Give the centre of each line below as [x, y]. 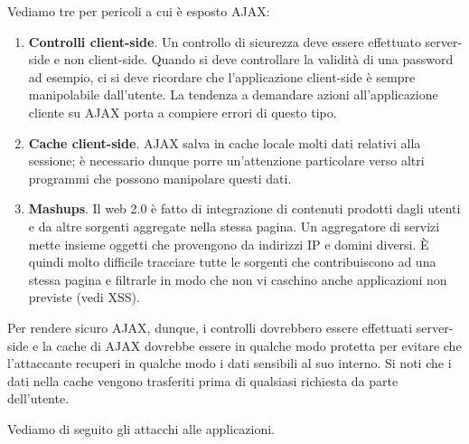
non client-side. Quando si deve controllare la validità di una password [258, 59]
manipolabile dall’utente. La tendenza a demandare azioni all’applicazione [233, 94]
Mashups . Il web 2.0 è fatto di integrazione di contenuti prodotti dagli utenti [244, 208]
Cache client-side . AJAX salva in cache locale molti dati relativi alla [225, 142]
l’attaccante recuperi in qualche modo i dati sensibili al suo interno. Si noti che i [230, 363]
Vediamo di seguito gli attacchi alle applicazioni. [141, 428]
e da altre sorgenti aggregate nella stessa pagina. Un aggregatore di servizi [234, 226]
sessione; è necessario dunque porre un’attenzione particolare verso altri [226, 161]
